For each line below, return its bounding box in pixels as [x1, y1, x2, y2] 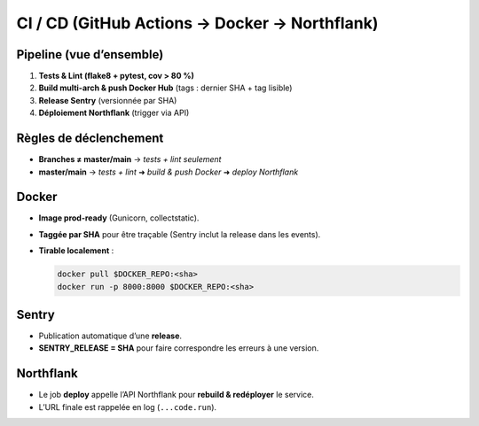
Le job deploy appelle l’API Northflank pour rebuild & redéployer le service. [38, 390, 314, 400]
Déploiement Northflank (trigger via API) [38, 107, 190, 119]
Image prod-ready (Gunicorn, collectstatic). [38, 213, 200, 223]
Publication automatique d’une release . [38, 330, 182, 341]
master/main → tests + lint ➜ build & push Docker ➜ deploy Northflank [38, 167, 299, 177]
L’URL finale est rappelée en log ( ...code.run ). [38, 401, 217, 412]
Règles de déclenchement [16, 131, 164, 146]
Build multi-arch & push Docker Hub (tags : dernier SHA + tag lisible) [38, 82, 293, 93]
